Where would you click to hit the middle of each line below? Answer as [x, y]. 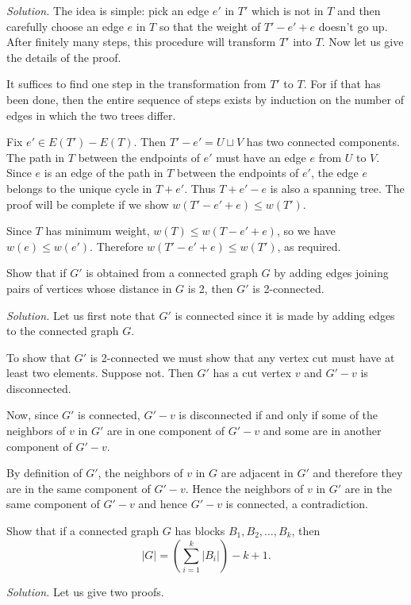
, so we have [306, 231]
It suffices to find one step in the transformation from [136, 84]
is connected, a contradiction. [297, 504]
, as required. [309, 246]
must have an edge [261, 157]
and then [359, 10]
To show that [38, 357]
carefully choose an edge [65, 26]
